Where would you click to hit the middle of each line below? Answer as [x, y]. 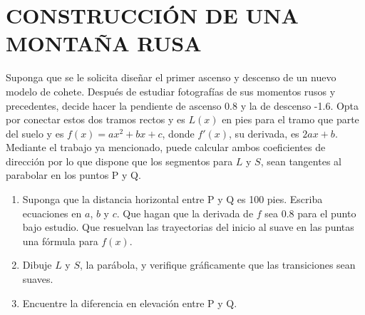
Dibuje [37, 265]
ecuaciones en [52, 213]
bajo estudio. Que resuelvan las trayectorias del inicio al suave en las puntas [188, 227]
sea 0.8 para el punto [310, 213]
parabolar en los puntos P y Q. [73, 175]
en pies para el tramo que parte [291, 119]
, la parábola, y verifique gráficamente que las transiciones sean [217, 265]
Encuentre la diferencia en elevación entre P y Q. [130, 303]
